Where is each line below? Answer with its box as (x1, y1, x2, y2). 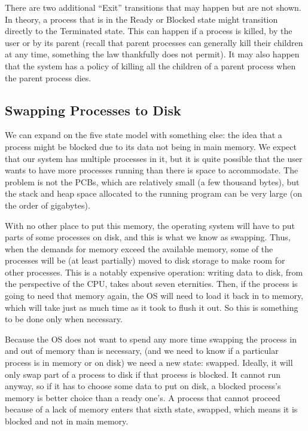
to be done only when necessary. (5, 313, 123, 325)
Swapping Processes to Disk (5, 100, 181, 119)
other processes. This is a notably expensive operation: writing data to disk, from (5, 265, 303, 278)
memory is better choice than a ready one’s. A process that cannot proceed (5, 391, 280, 404)
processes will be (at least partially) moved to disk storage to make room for (5, 254, 285, 267)
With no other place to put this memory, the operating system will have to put (5, 219, 295, 231)
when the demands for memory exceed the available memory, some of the (5, 242, 273, 255)
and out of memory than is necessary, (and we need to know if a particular (5, 344, 279, 357)
